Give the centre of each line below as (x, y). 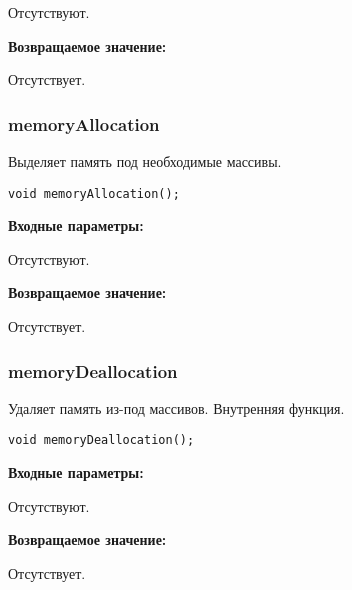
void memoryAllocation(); (94, 193)
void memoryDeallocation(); (101, 440)
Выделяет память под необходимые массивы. (145, 161)
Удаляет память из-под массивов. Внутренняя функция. (176, 407)
